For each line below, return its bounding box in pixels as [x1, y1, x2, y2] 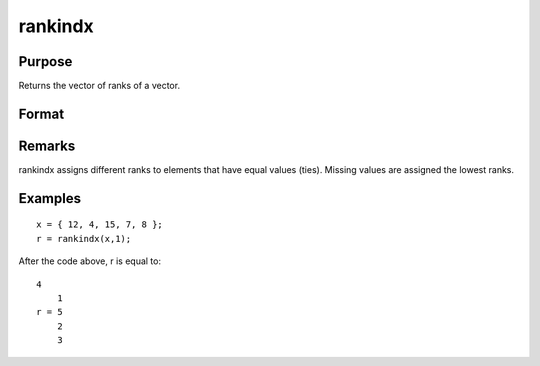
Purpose [18, 53, 73, 70]
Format [18, 105, 65, 122]
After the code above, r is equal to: [18, 255, 162, 267]
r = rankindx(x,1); [36, 233, 132, 244]
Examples [18, 190, 82, 207]
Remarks [18, 137, 76, 154]
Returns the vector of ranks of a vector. [18, 80, 180, 92]
